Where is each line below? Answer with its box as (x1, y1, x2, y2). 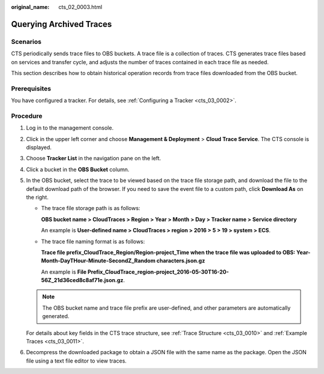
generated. (42, 313, 70, 320)
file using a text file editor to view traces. (26, 357, 127, 364)
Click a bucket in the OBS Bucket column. (26, 166, 130, 173)
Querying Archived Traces (11, 19, 112, 29)
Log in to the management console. (26, 124, 114, 131)
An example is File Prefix (41, 268, 103, 276)
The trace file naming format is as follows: (41, 238, 145, 245)
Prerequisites (11, 84, 51, 92)
